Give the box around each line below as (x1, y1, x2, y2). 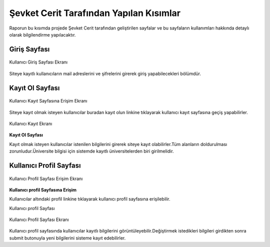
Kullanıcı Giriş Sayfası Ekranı (9, 59, 67, 65)
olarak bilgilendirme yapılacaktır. (9, 31, 76, 37)
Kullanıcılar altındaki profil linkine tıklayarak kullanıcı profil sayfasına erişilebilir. (9, 196, 170, 202)
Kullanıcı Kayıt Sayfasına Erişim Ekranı (9, 98, 87, 104)
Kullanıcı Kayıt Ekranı (9, 120, 52, 126)
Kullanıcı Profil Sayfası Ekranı (9, 216, 69, 222)
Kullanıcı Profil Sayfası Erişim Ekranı (9, 175, 83, 181)
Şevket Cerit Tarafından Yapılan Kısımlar (9, 7, 181, 18)
